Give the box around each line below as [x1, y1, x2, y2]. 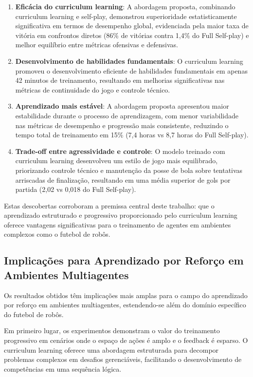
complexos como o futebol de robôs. [4, 229, 110, 239]
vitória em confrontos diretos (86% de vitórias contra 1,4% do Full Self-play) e [15, 30, 249, 40]
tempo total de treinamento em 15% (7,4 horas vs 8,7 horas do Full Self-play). [15, 130, 249, 140]
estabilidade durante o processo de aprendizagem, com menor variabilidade [15, 110, 238, 120]
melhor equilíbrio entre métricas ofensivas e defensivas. [15, 39, 178, 50]
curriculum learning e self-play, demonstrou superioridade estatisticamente [15, 11, 237, 21]
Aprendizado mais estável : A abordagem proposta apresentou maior [15, 101, 229, 111]
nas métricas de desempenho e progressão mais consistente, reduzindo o [15, 120, 229, 130]
